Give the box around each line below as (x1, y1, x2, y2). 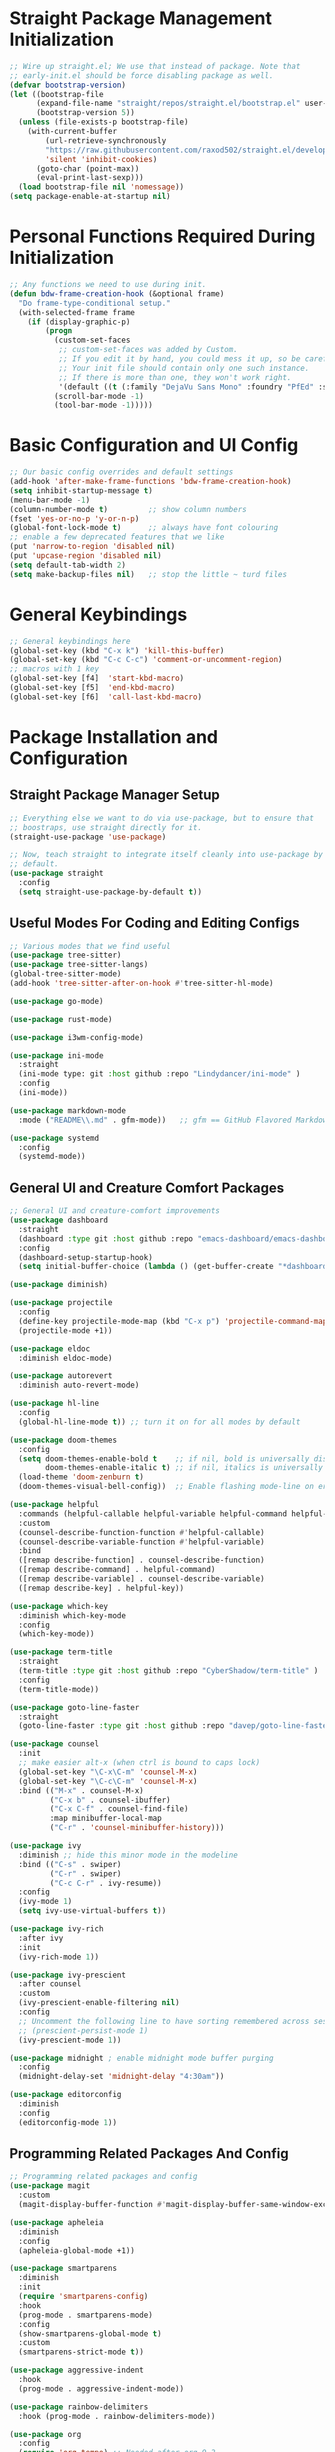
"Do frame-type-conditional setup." (18, 298, 171, 308)
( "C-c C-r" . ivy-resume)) (49, 1878, 162, 1888)
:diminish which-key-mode (18, 1610, 127, 1621)
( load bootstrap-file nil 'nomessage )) (18, 182, 185, 192)
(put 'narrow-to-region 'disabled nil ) (9, 542, 176, 552)
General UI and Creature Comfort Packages (9, 1179, 285, 1196)
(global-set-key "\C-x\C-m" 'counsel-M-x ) (18, 1767, 198, 1777)
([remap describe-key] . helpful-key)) (18, 1583, 185, 1593)
